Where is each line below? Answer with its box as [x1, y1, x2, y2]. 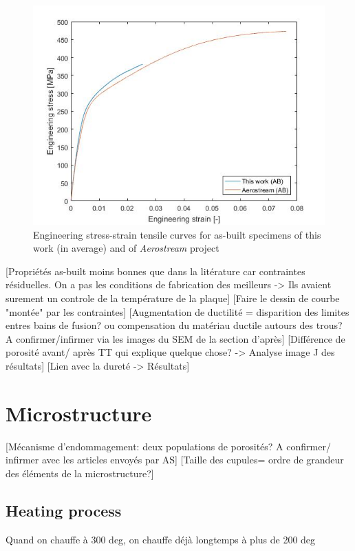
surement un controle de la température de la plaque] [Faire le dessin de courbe [6, 290, 340, 305]
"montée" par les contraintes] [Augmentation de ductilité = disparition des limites [6, 304, 349, 319]
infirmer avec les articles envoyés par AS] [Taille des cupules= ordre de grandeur [6, 452, 344, 467]
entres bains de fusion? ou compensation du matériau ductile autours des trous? [6, 318, 343, 332]
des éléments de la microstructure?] [6, 465, 154, 480]
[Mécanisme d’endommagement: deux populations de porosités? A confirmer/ [6, 439, 331, 453]
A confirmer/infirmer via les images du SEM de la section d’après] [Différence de [6, 331, 345, 345]
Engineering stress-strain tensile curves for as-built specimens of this [33, 227, 321, 241]
